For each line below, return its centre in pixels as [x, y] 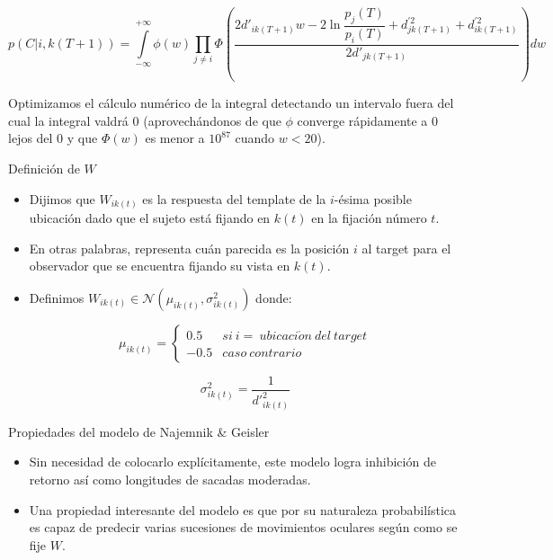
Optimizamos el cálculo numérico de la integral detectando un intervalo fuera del [231, 103]
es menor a [175, 138]
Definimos [57, 297]
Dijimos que [62, 198]
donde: [274, 297]
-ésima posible [373, 198]
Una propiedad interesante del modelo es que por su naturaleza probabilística [242, 509]
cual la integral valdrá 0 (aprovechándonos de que [145, 120]
